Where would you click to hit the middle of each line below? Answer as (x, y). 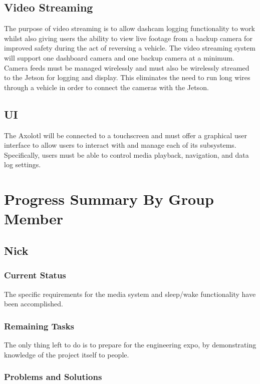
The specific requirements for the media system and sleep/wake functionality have (130, 294)
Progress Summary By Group (109, 199)
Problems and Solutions (53, 377)
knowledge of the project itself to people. (67, 354)
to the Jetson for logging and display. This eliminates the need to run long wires (127, 77)
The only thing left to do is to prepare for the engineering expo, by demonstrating (130, 344)
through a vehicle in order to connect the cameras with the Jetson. (106, 87)
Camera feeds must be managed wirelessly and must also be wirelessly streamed (127, 67)
